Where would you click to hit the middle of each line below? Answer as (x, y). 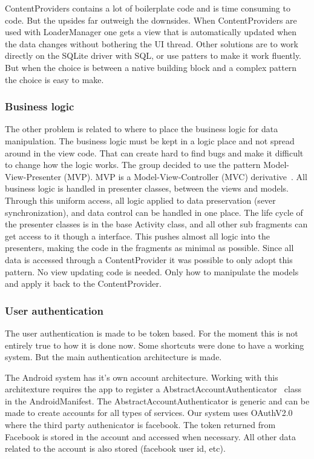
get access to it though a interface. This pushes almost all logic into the (137, 236)
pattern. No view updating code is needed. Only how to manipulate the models (152, 271)
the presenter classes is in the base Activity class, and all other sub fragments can (156, 224)
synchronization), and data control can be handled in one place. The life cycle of (154, 212)
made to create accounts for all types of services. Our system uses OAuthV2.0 (149, 413)
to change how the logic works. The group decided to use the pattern (133, 165)
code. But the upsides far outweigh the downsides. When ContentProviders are (151, 20)
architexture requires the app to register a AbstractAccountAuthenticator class (153, 389)
